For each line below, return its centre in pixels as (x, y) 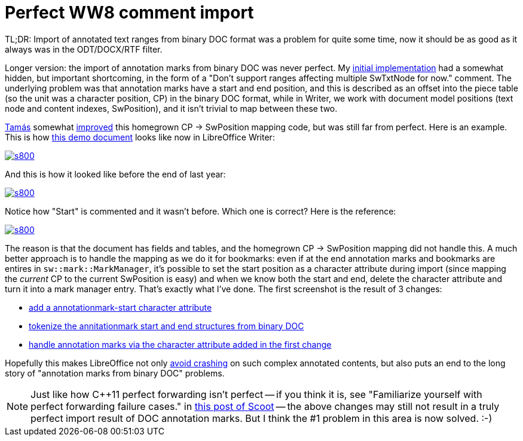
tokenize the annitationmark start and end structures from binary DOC (166, 326)
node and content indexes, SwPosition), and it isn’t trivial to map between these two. (171, 108)
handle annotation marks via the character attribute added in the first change (180, 344)
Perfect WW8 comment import (129, 13)
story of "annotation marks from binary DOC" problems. (115, 373)
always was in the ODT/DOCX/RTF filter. (84, 49)
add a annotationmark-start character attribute (120, 307)
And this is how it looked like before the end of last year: (115, 174)
